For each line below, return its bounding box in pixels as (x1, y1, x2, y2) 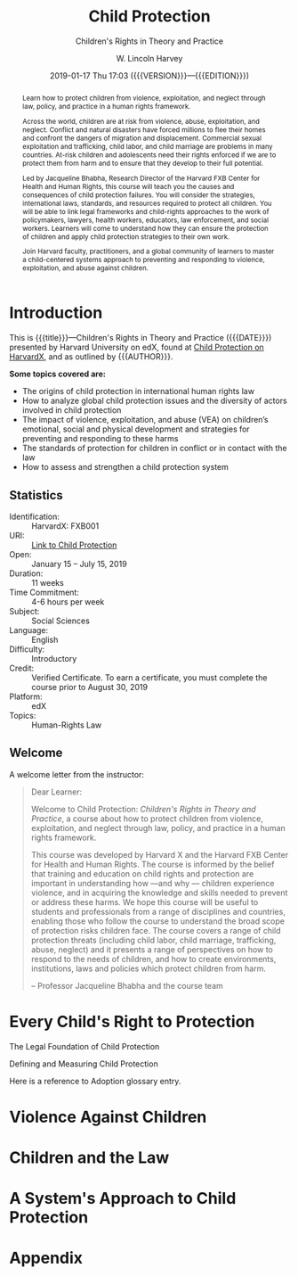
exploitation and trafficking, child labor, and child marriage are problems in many (21, 141, 273, 151)
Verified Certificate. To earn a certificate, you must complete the (31, 671, 268, 683)
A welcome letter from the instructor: (9, 769, 145, 779)
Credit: (9, 663, 35, 673)
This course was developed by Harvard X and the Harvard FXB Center (30, 849, 289, 860)
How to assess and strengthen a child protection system (21, 462, 229, 473)
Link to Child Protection (31, 539, 117, 550)
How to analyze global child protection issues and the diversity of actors (21, 395, 287, 407)
